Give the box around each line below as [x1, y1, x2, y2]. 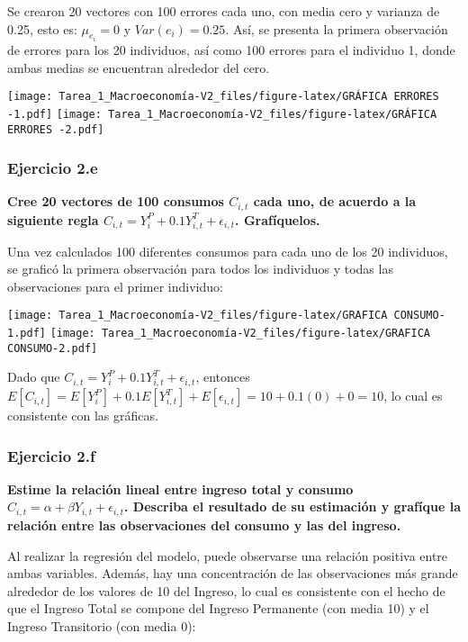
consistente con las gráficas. [7, 406, 158, 425]
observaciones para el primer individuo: [7, 276, 223, 295]
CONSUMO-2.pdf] [7, 341, 98, 355]
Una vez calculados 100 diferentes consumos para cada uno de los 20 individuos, [7, 241, 448, 260]
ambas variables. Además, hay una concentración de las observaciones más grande [7, 564, 458, 583]
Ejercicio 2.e [7, 157, 98, 179]
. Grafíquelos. [235, 210, 320, 229]
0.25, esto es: [7, 19, 77, 38]
